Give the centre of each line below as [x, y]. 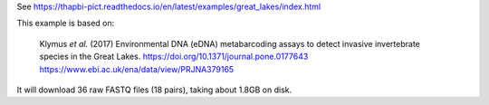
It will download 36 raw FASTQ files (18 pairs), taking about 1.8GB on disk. [154, 90]
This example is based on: [66, 24]
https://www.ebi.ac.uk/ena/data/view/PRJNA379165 [137, 69]
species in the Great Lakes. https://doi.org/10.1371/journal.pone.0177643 [174, 57]
